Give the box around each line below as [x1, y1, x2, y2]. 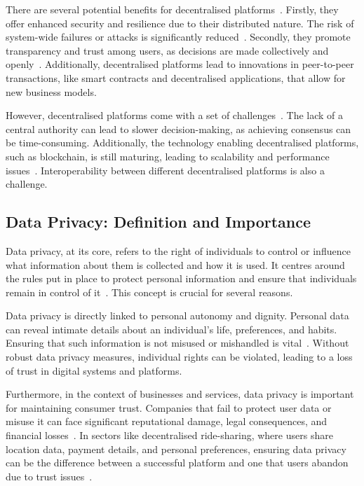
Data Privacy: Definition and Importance [6, 211, 311, 232]
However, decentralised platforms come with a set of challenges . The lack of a [6, 108, 344, 123]
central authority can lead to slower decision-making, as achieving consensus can [6, 121, 351, 136]
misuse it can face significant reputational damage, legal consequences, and [6, 414, 328, 429]
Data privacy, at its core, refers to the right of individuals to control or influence [6, 243, 351, 258]
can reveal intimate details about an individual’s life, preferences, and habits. [6, 321, 337, 336]
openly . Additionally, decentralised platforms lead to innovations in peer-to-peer [6, 57, 354, 71]
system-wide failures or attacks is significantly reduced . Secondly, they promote [6, 29, 351, 44]
